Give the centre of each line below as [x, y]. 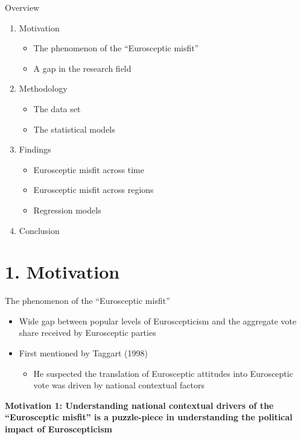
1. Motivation [62, 272]
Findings [35, 149]
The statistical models [74, 129]
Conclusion [39, 230]
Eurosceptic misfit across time [89, 169]
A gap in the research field [82, 68]
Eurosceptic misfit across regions [93, 190]
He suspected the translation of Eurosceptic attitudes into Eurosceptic [163, 373]
